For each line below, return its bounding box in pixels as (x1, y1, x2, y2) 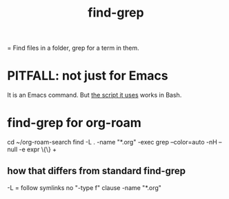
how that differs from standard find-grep (7, 165, 186, 177)
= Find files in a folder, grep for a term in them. (7, 44, 139, 53)
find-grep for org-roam (7, 115, 141, 131)
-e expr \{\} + (19, 145, 57, 153)
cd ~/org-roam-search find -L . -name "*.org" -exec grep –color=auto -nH (7, 138, 217, 146)
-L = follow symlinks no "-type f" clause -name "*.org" (7, 183, 162, 191)
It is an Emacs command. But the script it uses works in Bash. (7, 91, 182, 99)
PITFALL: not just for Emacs (7, 68, 168, 84)
